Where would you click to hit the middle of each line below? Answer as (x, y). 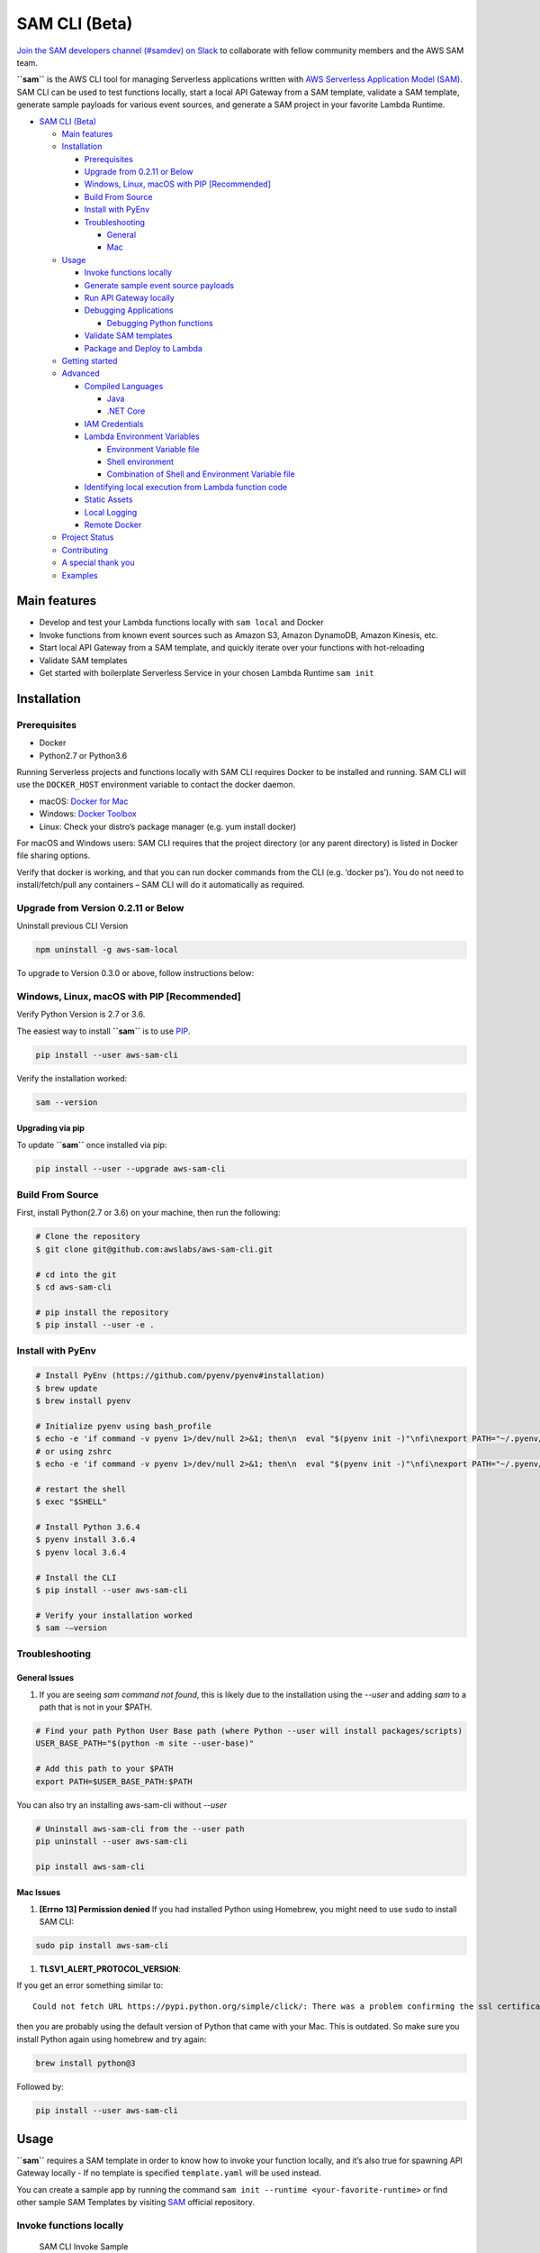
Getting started (90, 360)
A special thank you (98, 562)
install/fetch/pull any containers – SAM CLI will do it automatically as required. (161, 885)
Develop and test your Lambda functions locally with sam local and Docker (181, 623)
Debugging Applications (129, 310)
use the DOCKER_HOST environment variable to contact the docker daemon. (156, 785)
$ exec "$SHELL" (72, 1502)
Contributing (85, 550)
